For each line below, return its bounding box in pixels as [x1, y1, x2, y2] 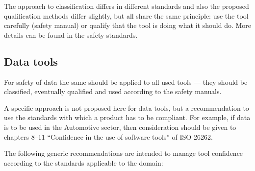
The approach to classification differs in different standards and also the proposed [4, 1, 249, 11]
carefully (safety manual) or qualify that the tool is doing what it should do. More [4, 20, 252, 30]
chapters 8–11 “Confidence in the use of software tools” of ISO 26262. [4, 131, 213, 142]
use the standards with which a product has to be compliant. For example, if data [4, 112, 251, 122]
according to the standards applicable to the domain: [4, 157, 163, 168]
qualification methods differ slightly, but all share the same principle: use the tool [4, 10, 249, 21]
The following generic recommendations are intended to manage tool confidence [4, 148, 243, 158]
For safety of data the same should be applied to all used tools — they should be [4, 76, 248, 87]
